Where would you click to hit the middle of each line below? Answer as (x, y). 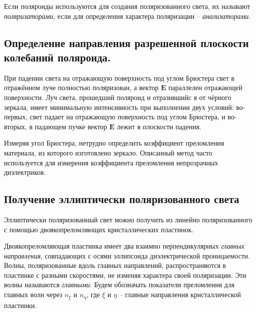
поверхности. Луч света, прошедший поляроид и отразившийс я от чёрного (118, 97)
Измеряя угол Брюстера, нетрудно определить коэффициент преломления (114, 143)
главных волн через (33, 294)
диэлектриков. (25, 172)
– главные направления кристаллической (180, 294)
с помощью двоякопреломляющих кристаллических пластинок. (99, 229)
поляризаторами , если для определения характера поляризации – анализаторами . (127, 16)
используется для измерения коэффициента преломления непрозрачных (111, 162)
